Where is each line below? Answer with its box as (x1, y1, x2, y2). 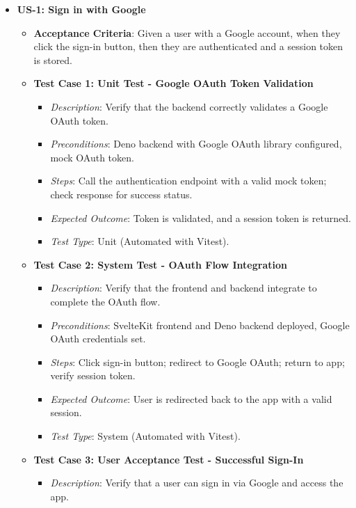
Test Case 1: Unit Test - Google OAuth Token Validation (33, 76, 314, 90)
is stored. (33, 52, 73, 67)
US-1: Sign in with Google (17, 2, 146, 16)
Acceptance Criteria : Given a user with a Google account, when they (33, 25, 341, 40)
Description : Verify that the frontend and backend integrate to (50, 280, 317, 295)
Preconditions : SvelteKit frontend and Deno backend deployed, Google (50, 317, 350, 332)
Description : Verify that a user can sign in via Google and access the (50, 475, 343, 490)
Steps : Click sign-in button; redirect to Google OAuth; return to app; (50, 354, 345, 369)
